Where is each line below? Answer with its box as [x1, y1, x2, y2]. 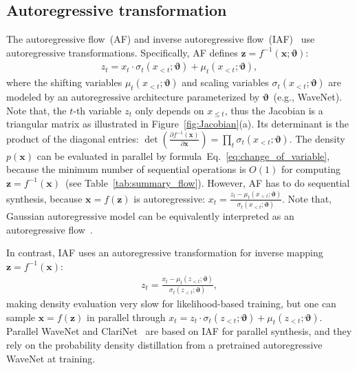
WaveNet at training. [6, 351, 96, 365]
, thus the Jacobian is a [224, 103, 323, 117]
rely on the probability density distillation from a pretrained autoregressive [6, 338, 323, 351]
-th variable [73, 103, 122, 117]
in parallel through [87, 309, 166, 324]
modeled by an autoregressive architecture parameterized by [6, 90, 260, 104]
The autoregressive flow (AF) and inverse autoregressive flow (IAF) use [6, 32, 315, 46]
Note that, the [6, 103, 67, 117]
